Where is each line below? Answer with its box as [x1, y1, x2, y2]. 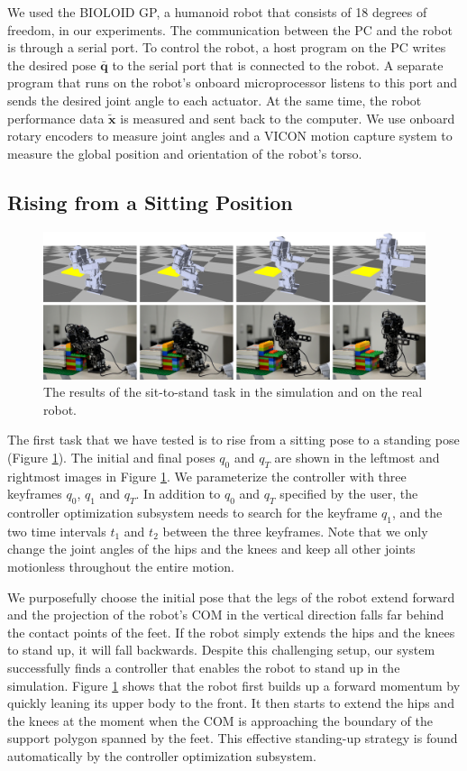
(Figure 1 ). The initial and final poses [7, 447, 215, 466]
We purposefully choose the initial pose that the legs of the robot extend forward [7, 587, 455, 606]
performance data [7, 108, 105, 127]
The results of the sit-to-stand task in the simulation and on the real [43, 382, 423, 401]
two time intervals [7, 521, 106, 540]
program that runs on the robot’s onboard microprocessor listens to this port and [7, 73, 458, 92]
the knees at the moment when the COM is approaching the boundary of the [7, 711, 433, 730]
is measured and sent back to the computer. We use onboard [120, 108, 455, 127]
